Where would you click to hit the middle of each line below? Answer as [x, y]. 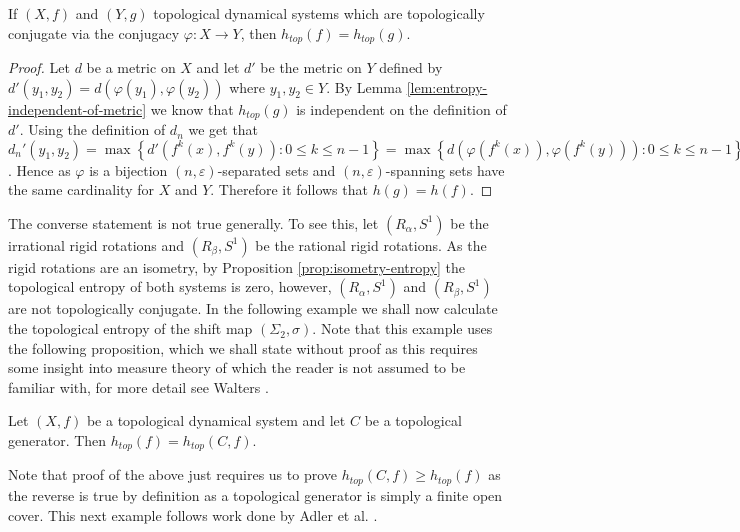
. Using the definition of [92, 129]
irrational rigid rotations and [96, 244]
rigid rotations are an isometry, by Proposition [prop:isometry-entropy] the [237, 266]
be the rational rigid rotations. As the [371, 244]
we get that [223, 129]
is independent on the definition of [401, 108]
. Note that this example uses [402, 328]
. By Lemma [364, 86]
